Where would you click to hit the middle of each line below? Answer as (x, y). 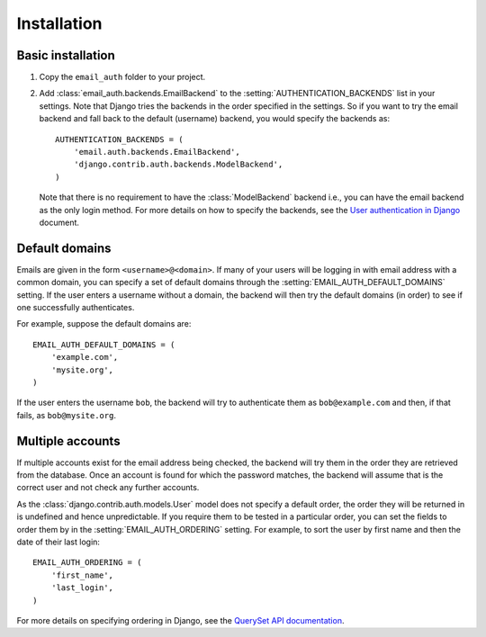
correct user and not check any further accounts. (108, 488)
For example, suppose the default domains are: (104, 324)
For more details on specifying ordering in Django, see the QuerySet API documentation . (180, 620)
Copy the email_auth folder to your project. (122, 77)
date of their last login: (58, 542)
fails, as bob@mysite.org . (67, 415)
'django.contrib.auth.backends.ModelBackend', (178, 165)
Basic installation (66, 55)
